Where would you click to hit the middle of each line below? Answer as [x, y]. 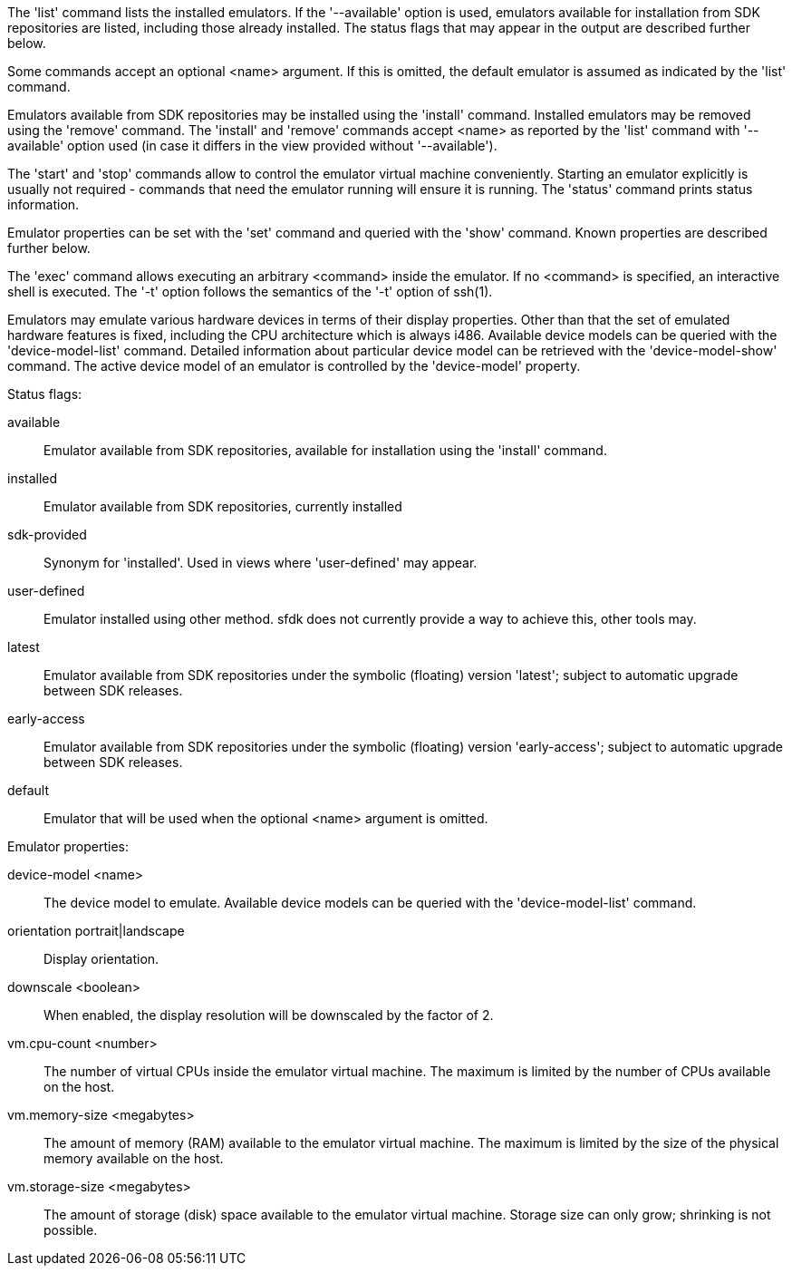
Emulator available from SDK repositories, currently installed [223, 506]
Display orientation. [101, 959]
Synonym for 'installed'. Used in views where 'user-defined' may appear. [261, 563]
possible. [71, 1230]
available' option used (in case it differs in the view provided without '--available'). [252, 146]
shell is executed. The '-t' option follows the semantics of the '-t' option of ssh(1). [250, 292]
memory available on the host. [134, 1158]
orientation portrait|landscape [96, 931]
